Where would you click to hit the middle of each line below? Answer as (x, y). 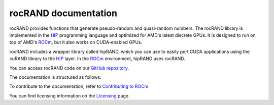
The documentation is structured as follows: (55, 77)
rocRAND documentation (63, 13)
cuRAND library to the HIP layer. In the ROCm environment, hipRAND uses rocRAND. (97, 59)
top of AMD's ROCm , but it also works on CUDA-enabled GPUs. (76, 42)
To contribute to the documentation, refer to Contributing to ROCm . (79, 86)
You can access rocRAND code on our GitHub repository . (69, 68)
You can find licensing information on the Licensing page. (70, 95)
